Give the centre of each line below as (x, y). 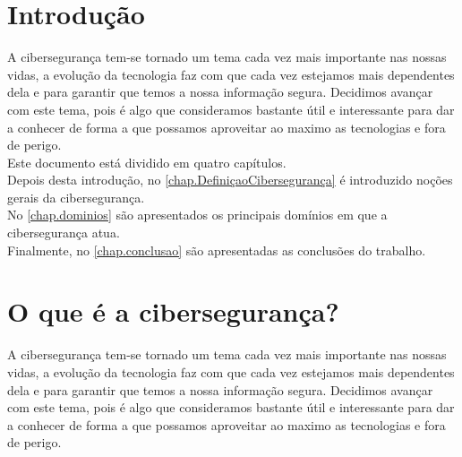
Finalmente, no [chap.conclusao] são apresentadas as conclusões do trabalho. (217, 250)
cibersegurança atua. (64, 233)
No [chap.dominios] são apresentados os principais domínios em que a (197, 215)
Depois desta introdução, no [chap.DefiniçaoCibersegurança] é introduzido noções (230, 180)
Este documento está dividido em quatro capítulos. (147, 162)
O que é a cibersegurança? (173, 311)
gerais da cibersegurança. (76, 197)
